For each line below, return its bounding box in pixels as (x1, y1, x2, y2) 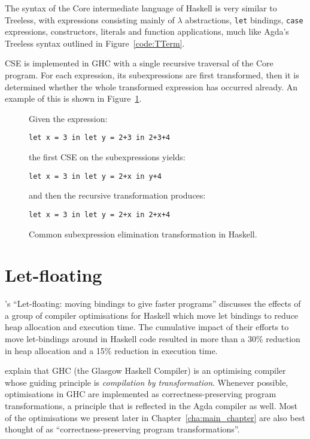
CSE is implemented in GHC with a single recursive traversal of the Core (5, 57, 273, 69)
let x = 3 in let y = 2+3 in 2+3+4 (29, 133, 171, 142)
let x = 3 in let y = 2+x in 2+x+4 (29, 210, 171, 219)
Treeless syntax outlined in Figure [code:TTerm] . (5, 36, 185, 49)
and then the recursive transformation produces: (29, 189, 206, 202)
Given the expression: (29, 112, 108, 124)
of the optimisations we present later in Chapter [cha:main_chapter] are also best (5, 411, 305, 423)
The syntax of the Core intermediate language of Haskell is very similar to (5, 2, 277, 14)
